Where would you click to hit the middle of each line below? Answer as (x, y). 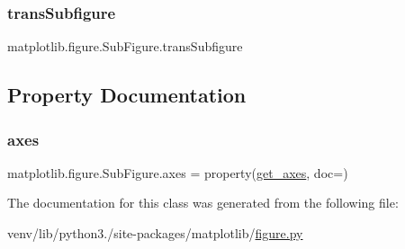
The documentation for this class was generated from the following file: (203, 203)
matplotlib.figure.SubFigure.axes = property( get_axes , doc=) (178, 172)
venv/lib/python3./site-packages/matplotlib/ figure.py (155, 233)
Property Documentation (127, 95)
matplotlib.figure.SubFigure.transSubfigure (125, 46)
